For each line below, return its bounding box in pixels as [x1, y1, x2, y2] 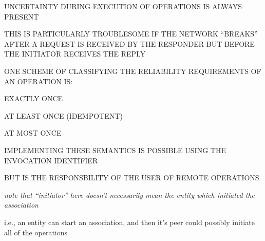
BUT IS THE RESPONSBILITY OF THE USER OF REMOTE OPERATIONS [4, 172, 259, 183]
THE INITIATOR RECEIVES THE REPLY [4, 48, 146, 59]
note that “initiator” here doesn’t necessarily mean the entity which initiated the [4, 189, 255, 200]
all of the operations [4, 227, 68, 237]
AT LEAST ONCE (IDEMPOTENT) [4, 110, 123, 121]
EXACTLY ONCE [4, 93, 63, 104]
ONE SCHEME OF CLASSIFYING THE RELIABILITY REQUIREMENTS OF [4, 65, 261, 76]
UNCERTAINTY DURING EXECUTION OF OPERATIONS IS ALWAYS [4, 1, 242, 11]
